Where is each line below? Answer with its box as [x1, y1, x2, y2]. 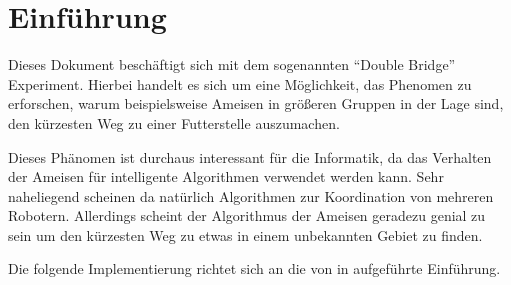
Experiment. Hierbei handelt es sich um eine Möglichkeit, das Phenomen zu [8, 73, 472, 94]
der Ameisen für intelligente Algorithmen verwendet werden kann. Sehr [8, 166, 444, 187]
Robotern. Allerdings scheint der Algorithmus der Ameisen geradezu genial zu [8, 205, 486, 226]
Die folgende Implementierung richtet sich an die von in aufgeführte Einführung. [8, 258, 501, 279]
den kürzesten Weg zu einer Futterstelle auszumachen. [8, 112, 340, 133]
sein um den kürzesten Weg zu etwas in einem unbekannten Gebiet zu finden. [8, 224, 483, 245]
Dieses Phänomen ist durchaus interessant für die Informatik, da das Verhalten [8, 146, 492, 167]
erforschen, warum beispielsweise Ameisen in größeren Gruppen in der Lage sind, [8, 93, 504, 114]
